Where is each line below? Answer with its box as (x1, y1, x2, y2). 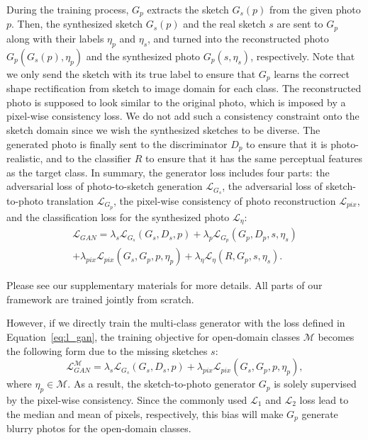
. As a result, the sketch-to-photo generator (67, 376, 256, 391)
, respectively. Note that (250, 48, 355, 63)
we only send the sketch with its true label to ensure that (6, 66, 256, 81)
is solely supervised (274, 376, 357, 391)
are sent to (277, 16, 323, 31)
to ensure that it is (246, 136, 328, 151)
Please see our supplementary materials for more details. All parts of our (6, 278, 323, 293)
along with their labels (6, 30, 104, 45)
